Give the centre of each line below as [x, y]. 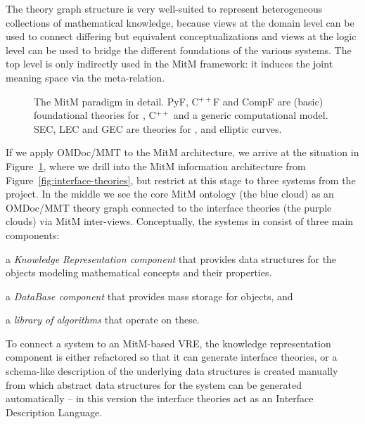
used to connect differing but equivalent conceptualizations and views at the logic [181, 36]
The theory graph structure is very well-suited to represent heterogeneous [164, 8]
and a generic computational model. [251, 115]
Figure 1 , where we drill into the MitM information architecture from [156, 166]
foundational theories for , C [95, 115]
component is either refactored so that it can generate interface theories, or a [172, 357]
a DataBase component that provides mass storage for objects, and [149, 296]
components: [33, 235]
